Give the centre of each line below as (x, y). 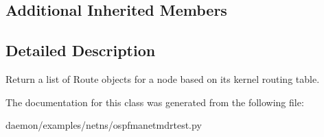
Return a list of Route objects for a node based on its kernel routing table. (163, 78)
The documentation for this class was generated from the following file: (155, 102)
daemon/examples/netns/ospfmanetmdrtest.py (104, 125)
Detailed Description (81, 50)
